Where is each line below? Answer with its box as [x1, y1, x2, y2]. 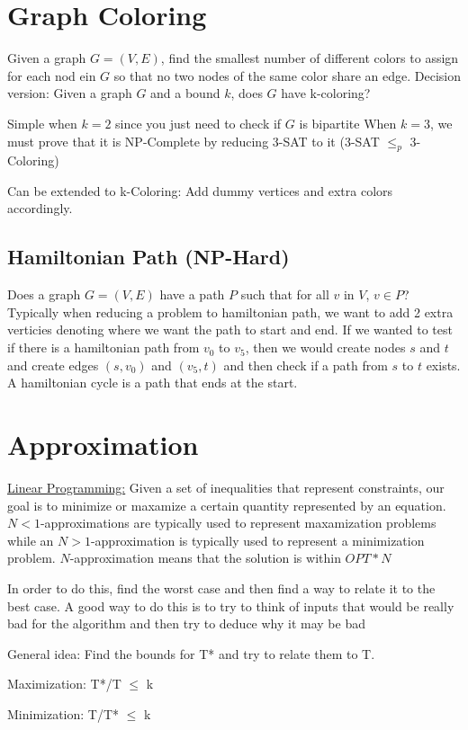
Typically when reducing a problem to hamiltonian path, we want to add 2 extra [7, 302, 454, 321]
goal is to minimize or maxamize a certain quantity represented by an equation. [7, 495, 446, 514]
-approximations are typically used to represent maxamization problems [40, 513, 436, 532]
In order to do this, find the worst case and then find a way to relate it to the [7, 578, 436, 597]
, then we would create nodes [245, 338, 406, 357]
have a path [159, 285, 225, 304]
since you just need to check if [115, 113, 282, 132]
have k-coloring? [281, 84, 371, 102]
